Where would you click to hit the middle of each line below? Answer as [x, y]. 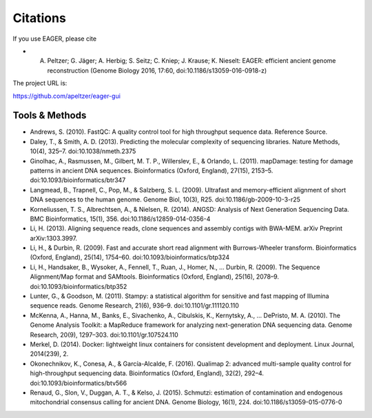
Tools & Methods [50, 116]
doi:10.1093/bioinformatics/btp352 [79, 286]
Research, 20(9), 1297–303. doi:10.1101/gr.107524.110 [104, 335]
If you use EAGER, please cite [54, 39]
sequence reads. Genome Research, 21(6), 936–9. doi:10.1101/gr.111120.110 [134, 306]
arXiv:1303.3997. [54, 238]
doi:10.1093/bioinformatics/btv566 [79, 383]
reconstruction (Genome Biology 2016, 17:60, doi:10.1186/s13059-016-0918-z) [157, 70]
